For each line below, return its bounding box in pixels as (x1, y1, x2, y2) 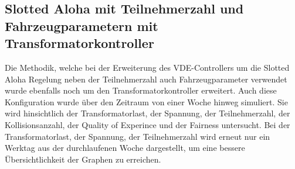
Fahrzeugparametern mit (5, 16, 158, 35)
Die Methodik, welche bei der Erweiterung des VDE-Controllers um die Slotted (5, 61, 290, 73)
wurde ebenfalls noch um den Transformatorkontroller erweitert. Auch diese (5, 84, 277, 96)
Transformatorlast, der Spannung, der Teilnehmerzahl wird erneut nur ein (5, 130, 270, 142)
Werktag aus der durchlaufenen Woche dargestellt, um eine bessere (5, 142, 245, 154)
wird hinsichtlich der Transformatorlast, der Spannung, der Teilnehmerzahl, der (5, 107, 290, 119)
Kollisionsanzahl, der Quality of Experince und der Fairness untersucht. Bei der (5, 118, 290, 130)
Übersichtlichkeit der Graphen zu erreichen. (5, 153, 161, 165)
